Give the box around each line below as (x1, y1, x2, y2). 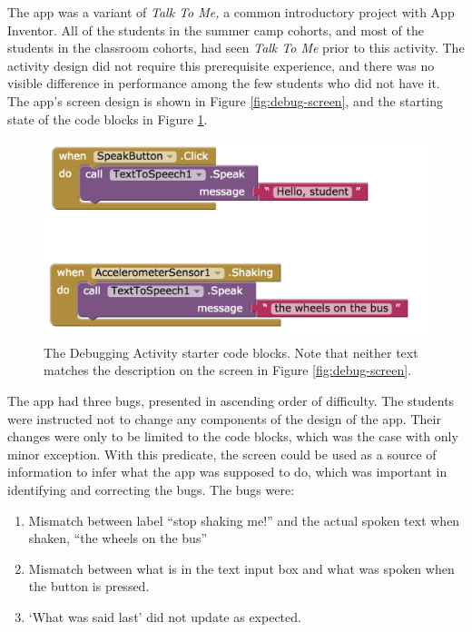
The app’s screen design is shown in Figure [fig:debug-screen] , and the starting (7, 91, 444, 110)
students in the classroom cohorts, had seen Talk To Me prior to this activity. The (7, 38, 465, 57)
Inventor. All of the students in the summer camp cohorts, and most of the (7, 20, 424, 39)
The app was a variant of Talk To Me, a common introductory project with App (7, 3, 455, 21)
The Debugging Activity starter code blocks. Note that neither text (44, 342, 418, 361)
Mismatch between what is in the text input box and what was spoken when (28, 558, 455, 578)
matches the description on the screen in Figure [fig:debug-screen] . (44, 360, 412, 380)
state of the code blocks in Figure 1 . (7, 109, 208, 128)
